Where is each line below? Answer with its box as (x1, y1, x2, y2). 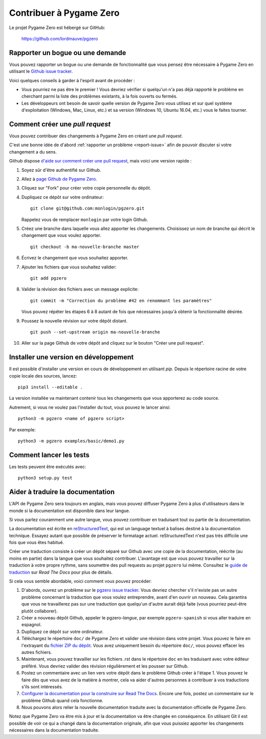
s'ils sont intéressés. (21, 683, 64, 689)
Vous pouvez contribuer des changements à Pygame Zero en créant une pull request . (9, 133, 183, 139)
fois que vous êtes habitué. (9, 540, 64, 546)
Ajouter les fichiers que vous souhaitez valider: (21, 264, 117, 270)
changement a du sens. (9, 149, 57, 155)
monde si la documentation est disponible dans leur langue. (9, 508, 131, 514)
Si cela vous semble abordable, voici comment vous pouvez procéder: (9, 578, 152, 584)
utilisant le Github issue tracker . (9, 68, 73, 74)
